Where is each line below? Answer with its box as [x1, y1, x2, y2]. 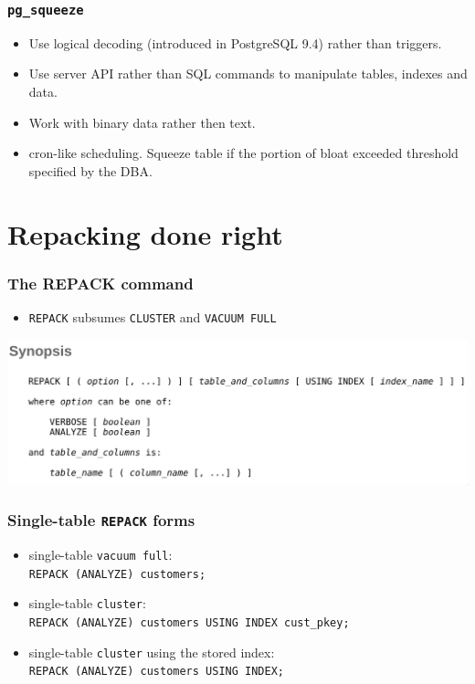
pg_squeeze [7, 2, 84, 17]
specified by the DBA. [28, 161, 153, 180]
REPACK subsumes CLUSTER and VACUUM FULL [28, 307, 277, 326]
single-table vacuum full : [28, 544, 173, 563]
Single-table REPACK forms [7, 509, 195, 531]
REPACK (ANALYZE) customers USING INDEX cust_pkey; [28, 616, 350, 629]
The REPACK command [7, 271, 194, 294]
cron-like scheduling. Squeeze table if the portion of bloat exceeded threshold [28, 143, 459, 163]
